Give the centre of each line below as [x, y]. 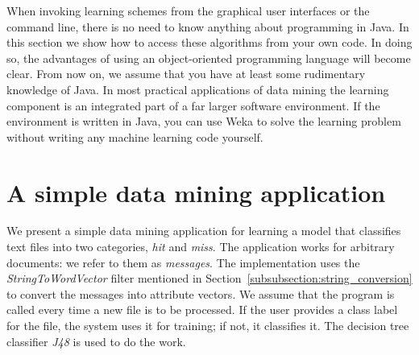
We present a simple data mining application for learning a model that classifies [204, 231]
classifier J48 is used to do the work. [96, 341]
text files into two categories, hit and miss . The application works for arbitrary [201, 247]
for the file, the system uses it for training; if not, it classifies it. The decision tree [208, 326]
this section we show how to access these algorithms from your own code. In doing [209, 42]
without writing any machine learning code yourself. [135, 136]
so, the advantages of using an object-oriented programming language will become [209, 58]
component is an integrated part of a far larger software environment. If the [193, 105]
